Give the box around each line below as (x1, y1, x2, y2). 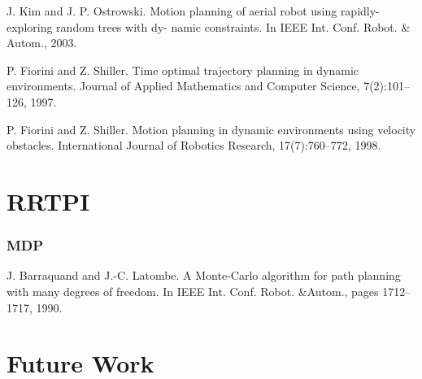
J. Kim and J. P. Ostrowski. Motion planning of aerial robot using (7, 2, 337, 19)
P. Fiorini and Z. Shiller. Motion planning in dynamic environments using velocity (7, 120, 416, 137)
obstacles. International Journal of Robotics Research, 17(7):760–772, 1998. (7, 137, 381, 154)
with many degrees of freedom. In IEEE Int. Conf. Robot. (7, 282, 295, 299)
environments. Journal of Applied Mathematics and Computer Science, (7, 77, 360, 94)
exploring (7, 18, 53, 35)
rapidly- (340, 2, 380, 19)
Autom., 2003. (7, 34, 77, 51)
